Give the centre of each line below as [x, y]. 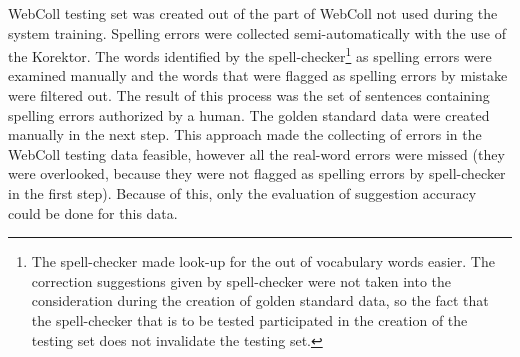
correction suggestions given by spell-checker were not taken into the [241, 280]
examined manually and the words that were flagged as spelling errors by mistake [258, 75]
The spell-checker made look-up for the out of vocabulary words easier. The [263, 261]
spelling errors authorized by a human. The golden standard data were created [249, 114]
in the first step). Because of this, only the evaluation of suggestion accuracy [242, 193]
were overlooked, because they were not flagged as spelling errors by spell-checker [257, 173]
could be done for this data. [93, 212]
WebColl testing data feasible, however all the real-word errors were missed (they [256, 153]
